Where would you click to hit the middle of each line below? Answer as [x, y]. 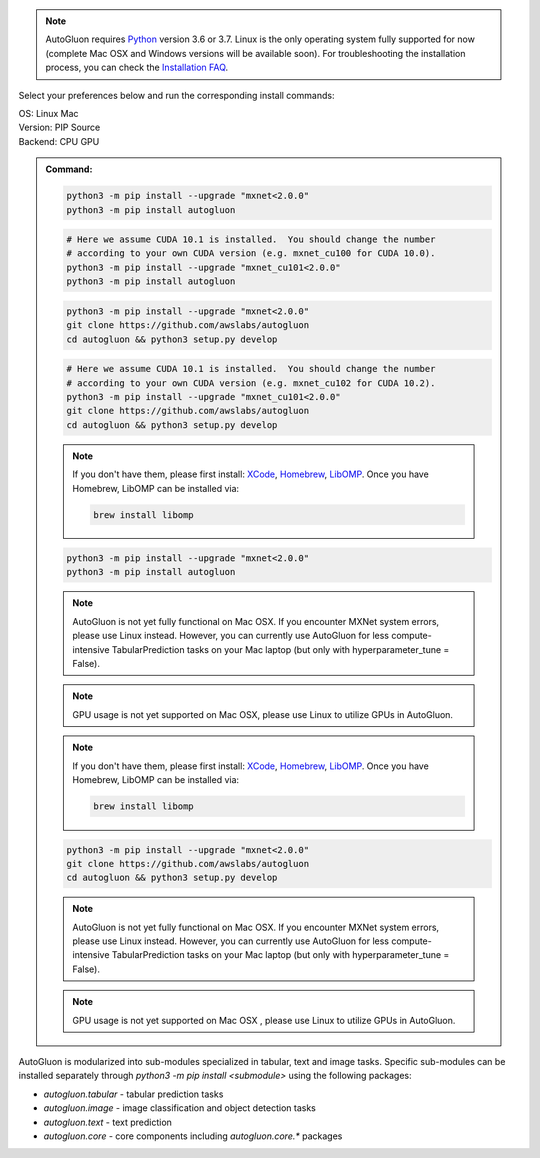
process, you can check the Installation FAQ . [137, 67]
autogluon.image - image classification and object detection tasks [180, 1108]
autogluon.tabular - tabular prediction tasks [133, 1094]
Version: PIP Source [59, 127]
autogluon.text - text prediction [107, 1122]
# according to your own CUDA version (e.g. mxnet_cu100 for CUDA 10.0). [251, 253]
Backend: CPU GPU [59, 141]
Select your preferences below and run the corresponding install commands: [176, 95]
